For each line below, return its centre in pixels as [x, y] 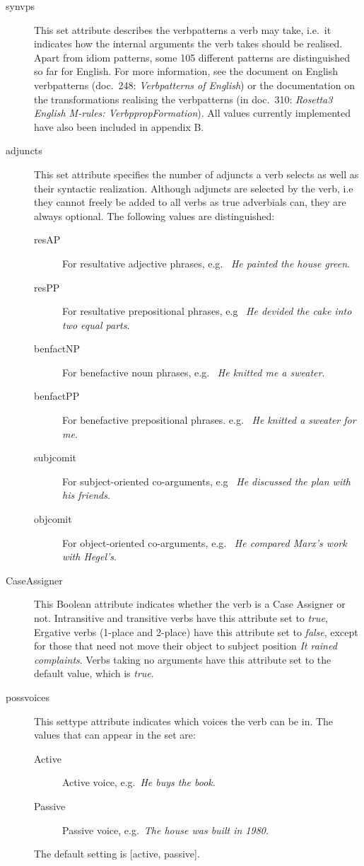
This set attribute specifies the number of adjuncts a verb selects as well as [196, 174]
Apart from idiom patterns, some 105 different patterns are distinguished [192, 57]
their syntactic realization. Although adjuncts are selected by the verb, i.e [194, 188]
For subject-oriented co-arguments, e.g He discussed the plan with [206, 481]
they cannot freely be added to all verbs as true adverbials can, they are [190, 202]
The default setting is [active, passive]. [117, 854]
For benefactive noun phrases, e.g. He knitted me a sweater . [194, 372]
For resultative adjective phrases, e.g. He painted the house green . [206, 263]
